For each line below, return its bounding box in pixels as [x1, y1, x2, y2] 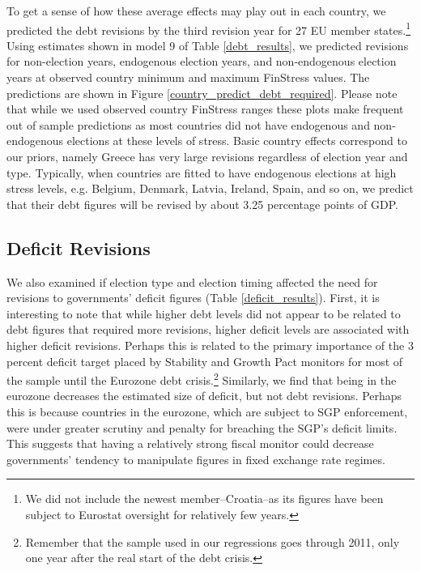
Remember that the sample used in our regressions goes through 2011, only [25, 533, 400, 550]
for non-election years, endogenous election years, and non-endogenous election [6, 53, 397, 70]
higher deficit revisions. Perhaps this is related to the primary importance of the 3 [6, 336, 414, 353]
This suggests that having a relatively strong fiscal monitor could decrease [6, 435, 374, 452]
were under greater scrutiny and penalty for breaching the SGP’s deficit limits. [6, 419, 398, 436]
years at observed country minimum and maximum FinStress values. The [6, 69, 370, 86]
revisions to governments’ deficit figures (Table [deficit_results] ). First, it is [6, 289, 380, 306]
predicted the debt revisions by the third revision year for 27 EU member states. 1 [6, 19, 411, 38]
